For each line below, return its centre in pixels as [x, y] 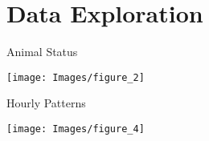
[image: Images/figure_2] [76, 77]
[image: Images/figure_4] [76, 129]
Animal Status [42, 52]
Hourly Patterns [46, 103]
